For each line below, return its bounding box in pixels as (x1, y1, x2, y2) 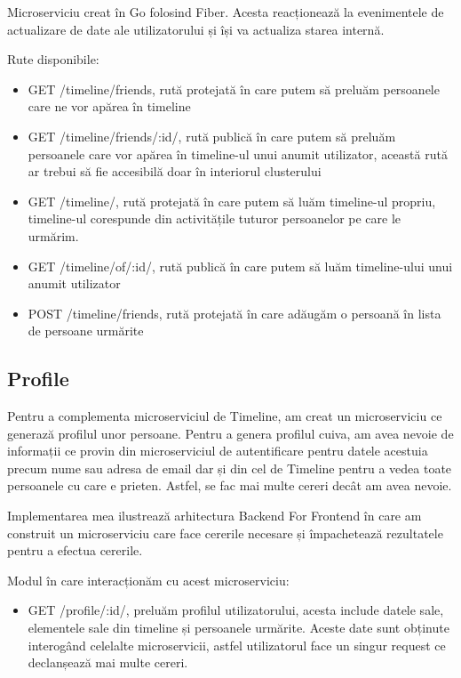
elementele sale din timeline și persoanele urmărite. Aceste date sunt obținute (28, 618, 449, 637)
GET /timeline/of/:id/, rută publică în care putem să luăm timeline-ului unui (28, 256, 453, 275)
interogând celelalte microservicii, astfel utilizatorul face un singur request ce (28, 635, 446, 654)
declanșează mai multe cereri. (28, 653, 188, 672)
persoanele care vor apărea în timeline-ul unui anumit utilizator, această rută (28, 144, 448, 163)
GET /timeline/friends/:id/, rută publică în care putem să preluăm (28, 126, 396, 145)
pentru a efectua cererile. (7, 541, 143, 560)
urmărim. (28, 226, 79, 245)
